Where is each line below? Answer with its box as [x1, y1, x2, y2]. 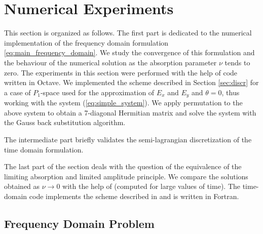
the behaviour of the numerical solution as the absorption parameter [4, 57, 217, 67]
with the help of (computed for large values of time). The [62, 181, 240, 191]
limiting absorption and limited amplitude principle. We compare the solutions [4, 171, 248, 181]
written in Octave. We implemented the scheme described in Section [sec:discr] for [4, 77, 259, 88]
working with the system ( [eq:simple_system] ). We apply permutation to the [4, 97, 243, 108]
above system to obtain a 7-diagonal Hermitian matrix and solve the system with [4, 107, 256, 118]
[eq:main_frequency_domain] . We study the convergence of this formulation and [4, 47, 255, 58]
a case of [4, 87, 31, 97]
